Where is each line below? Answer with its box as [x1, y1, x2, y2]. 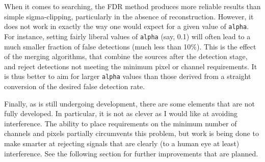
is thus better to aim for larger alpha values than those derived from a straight [4, 71, 251, 82]
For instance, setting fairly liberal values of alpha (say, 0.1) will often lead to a [4, 31, 251, 41]
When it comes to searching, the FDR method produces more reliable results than [4, 1, 261, 11]
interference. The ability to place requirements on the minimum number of [4, 118, 237, 128]
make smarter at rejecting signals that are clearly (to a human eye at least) [4, 138, 240, 148]
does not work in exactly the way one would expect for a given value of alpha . [4, 21, 249, 32]
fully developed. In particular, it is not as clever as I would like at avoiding [4, 108, 238, 119]
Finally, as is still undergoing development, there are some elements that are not [4, 98, 255, 109]
